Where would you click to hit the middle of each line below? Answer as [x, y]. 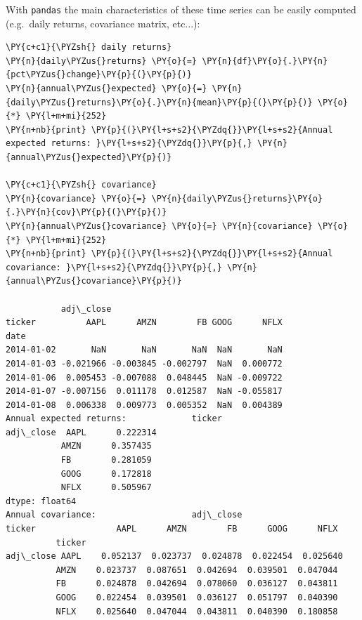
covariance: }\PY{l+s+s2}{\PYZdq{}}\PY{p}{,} [114, 267]
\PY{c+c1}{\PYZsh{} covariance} [81, 185]
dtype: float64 [41, 501]
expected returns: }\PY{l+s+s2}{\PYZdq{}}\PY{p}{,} [129, 144]
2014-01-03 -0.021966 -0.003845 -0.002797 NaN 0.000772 [144, 363]
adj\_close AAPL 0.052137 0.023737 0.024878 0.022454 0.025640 [174, 556]
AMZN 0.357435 [106, 446]
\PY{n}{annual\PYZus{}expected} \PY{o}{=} [106, 89]
